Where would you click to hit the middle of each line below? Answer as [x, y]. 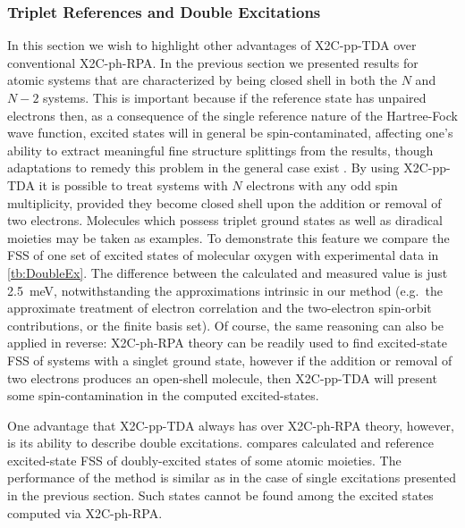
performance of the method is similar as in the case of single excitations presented [232, 478]
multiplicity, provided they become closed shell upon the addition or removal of [224, 202]
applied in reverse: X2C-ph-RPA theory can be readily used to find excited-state [227, 343]
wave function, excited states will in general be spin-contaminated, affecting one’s [230, 133]
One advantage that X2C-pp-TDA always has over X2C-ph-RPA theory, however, [231, 425]
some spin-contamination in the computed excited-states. [163, 395]
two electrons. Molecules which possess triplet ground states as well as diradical [225, 220]
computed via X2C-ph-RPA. [85, 512]
